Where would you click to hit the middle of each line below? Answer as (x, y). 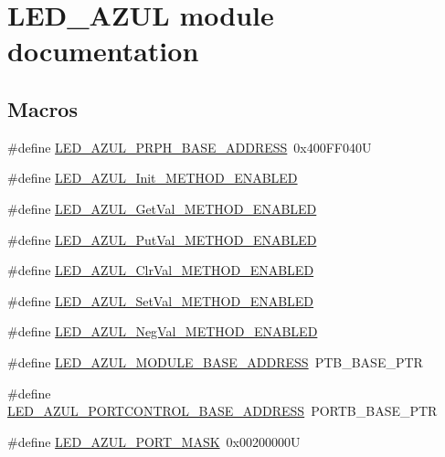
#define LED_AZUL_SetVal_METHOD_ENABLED (161, 300)
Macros (42, 108)
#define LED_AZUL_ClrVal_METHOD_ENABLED (161, 270)
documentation (103, 51)
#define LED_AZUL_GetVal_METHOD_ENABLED (162, 208)
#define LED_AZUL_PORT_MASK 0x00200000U (154, 441)
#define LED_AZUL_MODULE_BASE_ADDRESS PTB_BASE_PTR (215, 361)
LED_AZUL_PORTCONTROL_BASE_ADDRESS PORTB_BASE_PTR (222, 411)
